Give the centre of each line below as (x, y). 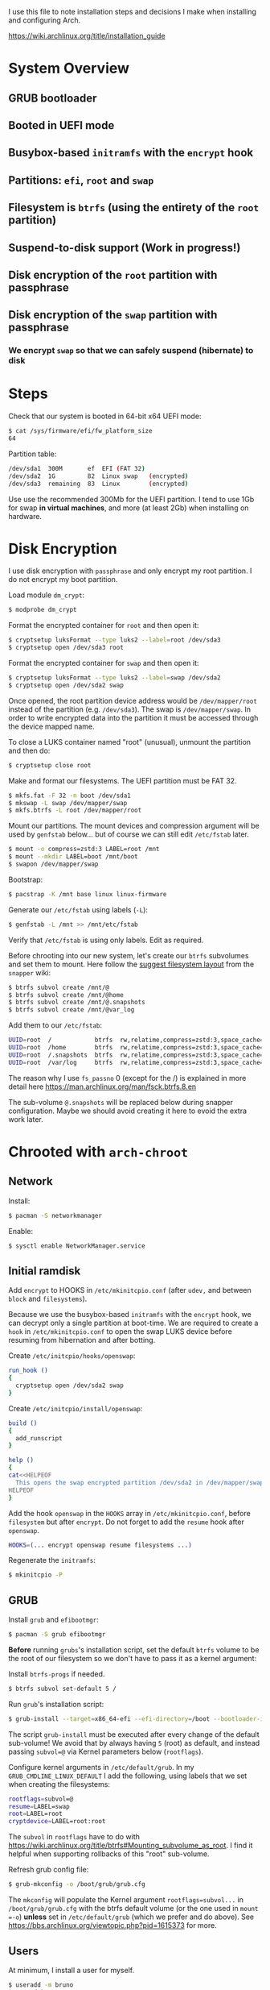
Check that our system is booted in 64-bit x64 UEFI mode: (105, 416)
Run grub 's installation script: (56, 1704)
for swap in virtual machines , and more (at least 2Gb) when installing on (129, 508)
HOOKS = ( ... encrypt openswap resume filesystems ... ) (100, 1545)
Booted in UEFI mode (61, 125)
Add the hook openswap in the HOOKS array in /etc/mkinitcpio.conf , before (129, 1513)
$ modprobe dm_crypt (43, 610)
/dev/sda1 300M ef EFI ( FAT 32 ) (77, 468)
